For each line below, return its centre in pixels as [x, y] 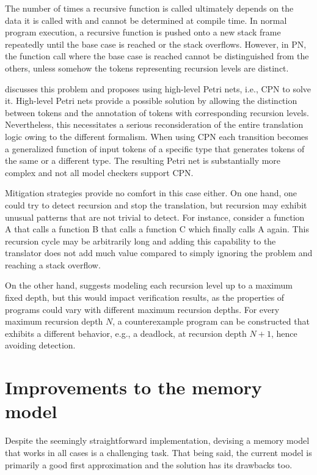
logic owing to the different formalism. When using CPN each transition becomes [157, 136]
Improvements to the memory [133, 387]
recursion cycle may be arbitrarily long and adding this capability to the [140, 241]
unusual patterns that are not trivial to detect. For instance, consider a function [155, 217]
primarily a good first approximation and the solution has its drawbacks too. [149, 464]
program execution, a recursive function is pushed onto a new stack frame [143, 32]
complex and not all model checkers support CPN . [99, 172]
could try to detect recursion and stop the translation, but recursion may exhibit [156, 204]
